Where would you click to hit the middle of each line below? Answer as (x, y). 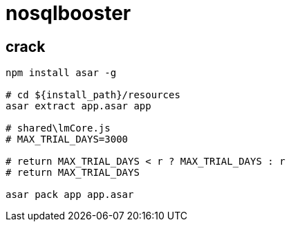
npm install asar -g (61, 73)
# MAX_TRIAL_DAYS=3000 (67, 139)
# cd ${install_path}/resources (93, 95)
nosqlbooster (68, 13)
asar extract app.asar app (78, 106)
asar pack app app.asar (70, 195)
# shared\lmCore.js (58, 128)
